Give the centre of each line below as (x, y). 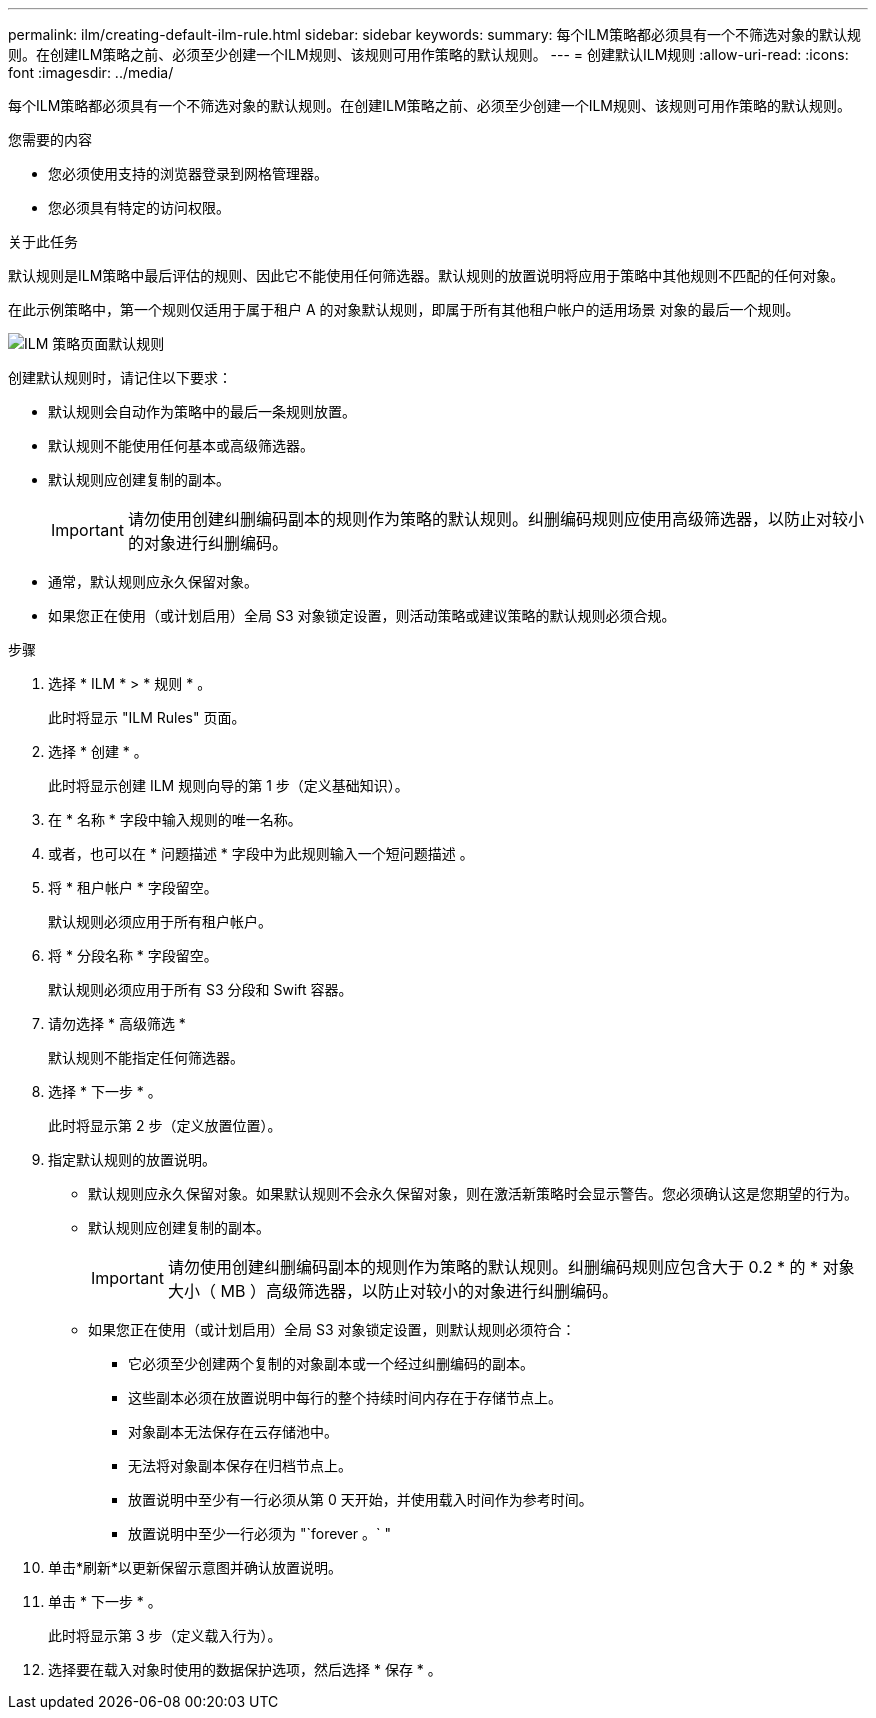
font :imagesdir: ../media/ (91, 72)
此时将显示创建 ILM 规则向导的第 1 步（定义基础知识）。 (228, 785)
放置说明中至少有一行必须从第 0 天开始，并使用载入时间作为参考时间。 (360, 1499)
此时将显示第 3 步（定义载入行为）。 (165, 1635)
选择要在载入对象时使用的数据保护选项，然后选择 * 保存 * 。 (245, 1669)
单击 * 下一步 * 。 (105, 1601)
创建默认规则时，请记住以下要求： (120, 377)
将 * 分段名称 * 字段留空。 (133, 955)
